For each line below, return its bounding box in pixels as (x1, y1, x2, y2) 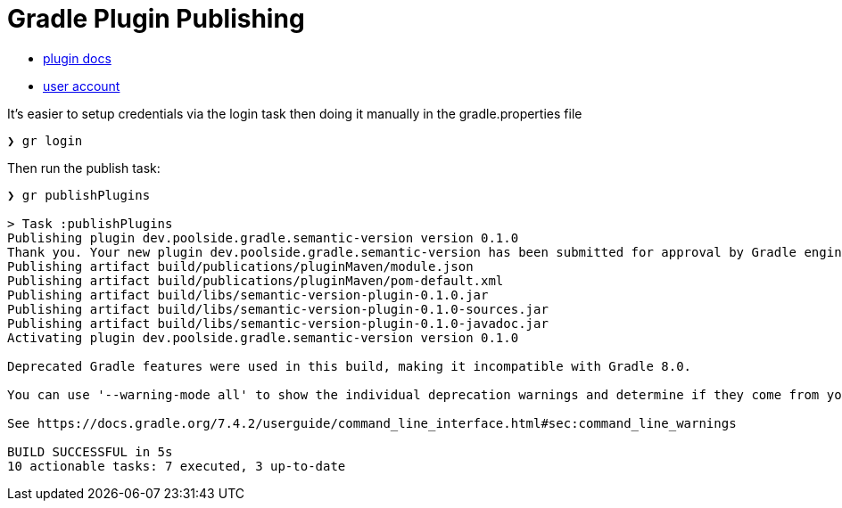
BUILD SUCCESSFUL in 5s (7, 444, 173, 459)
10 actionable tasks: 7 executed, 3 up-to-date (7, 458, 346, 473)
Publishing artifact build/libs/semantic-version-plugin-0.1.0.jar (7, 287, 489, 302)
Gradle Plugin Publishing (7, 4, 305, 34)
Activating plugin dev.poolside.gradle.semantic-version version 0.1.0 (7, 330, 519, 345)
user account (43, 78, 120, 94)
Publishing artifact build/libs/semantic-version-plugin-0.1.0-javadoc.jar (7, 315, 549, 331)
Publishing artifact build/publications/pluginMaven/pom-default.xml (7, 273, 504, 288)
